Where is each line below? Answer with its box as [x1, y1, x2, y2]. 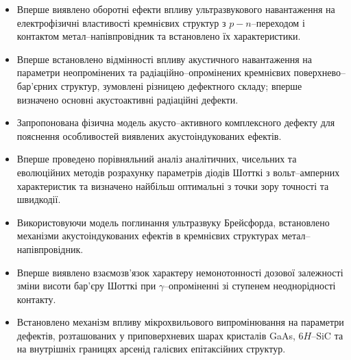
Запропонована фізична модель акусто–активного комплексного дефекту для [16, 115, 335, 130]
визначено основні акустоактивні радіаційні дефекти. [16, 92, 239, 106]
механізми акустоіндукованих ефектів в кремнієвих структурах [16, 228, 279, 243]
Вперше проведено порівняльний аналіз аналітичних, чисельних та [16, 152, 297, 166]
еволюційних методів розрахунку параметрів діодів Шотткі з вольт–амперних [16, 165, 340, 179]
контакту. [16, 291, 56, 306]
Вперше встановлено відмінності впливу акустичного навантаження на [16, 51, 313, 66]
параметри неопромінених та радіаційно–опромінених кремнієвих [16, 65, 291, 80]
